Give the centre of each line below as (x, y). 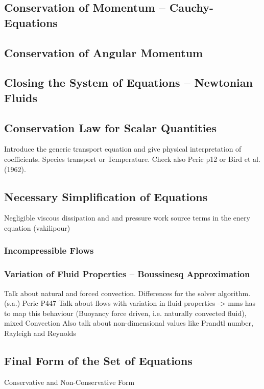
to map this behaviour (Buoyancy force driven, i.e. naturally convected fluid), (125, 313)
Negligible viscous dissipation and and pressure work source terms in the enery (127, 218)
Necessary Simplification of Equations (106, 196)
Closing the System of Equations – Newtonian (128, 82)
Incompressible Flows (49, 250)
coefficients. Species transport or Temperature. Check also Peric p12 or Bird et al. (132, 159)
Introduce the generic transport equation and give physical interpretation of (123, 149)
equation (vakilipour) (37, 227)
